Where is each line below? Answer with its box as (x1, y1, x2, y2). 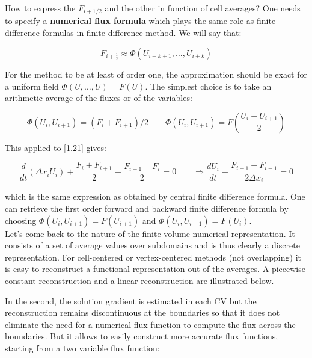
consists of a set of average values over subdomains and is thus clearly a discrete (5, 239, 300, 252)
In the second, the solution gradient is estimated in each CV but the (5, 294, 257, 307)
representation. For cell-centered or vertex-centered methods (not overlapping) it (5, 250, 301, 263)
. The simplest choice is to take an (145, 79, 272, 92)
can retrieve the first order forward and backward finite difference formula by (5, 202, 289, 214)
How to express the (5, 2, 76, 14)
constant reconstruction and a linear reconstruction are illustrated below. (5, 274, 274, 286)
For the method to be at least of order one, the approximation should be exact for (5, 68, 308, 81)
